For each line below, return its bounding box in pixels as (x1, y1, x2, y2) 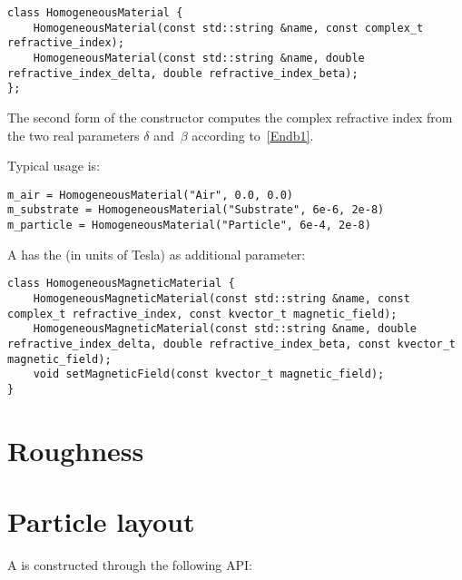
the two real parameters (7, 125, 140, 144)
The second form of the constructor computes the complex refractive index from (7, 107, 453, 126)
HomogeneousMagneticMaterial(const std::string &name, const (33, 291, 410, 305)
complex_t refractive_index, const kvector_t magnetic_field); (7, 307, 398, 320)
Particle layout (7, 503, 195, 540)
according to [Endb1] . (192, 125, 314, 144)
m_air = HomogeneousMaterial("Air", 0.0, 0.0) (7, 188, 293, 202)
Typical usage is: (7, 156, 101, 175)
